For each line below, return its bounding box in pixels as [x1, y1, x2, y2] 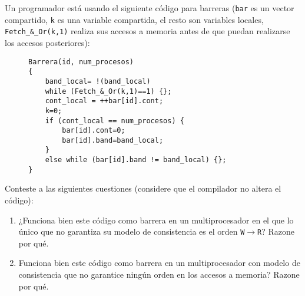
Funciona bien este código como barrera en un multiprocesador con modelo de [18, 256, 300, 269]
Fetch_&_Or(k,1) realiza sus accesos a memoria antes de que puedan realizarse [5, 25, 290, 37]
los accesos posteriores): [5, 36, 90, 48]
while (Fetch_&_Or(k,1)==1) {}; [45, 87, 172, 96]
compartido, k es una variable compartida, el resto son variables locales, [5, 13, 264, 25]
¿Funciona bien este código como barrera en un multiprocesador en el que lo [18, 213, 294, 226]
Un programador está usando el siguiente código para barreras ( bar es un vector [5, 2, 294, 14]
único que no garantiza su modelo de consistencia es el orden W [18, 225, 245, 238]
